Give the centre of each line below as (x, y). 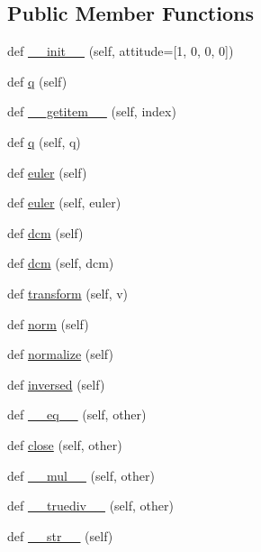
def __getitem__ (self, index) (92, 111)
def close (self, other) (65, 444)
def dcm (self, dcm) (61, 263)
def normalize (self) (60, 354)
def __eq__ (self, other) (77, 414)
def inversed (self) (56, 384)
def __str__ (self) (60, 535)
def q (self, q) (44, 141)
